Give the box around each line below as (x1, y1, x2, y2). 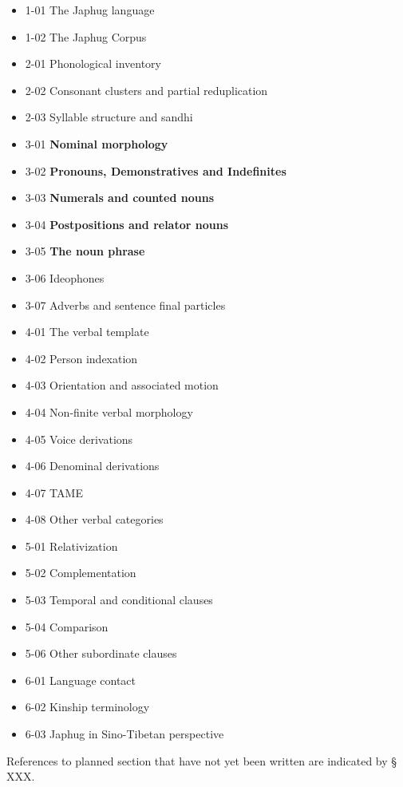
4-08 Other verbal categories (25, 511, 164, 528)
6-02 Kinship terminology (25, 698, 150, 715)
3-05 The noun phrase (25, 243, 145, 259)
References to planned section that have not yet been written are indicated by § (6, 752, 397, 769)
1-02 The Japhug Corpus (25, 28, 147, 45)
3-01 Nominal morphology (25, 135, 168, 152)
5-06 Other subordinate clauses (25, 645, 177, 662)
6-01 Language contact (25, 671, 136, 688)
